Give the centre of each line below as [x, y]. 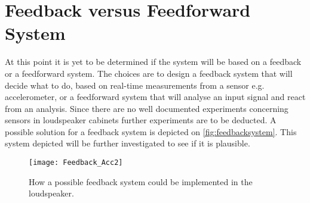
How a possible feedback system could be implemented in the [141, 181]
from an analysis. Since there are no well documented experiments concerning [147, 108]
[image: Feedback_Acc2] [76, 163]
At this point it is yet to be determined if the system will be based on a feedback [153, 62]
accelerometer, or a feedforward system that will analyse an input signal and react [155, 97]
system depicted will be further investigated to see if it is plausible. [128, 143]
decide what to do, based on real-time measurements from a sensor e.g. [135, 85]
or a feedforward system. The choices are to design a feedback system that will [149, 73]
